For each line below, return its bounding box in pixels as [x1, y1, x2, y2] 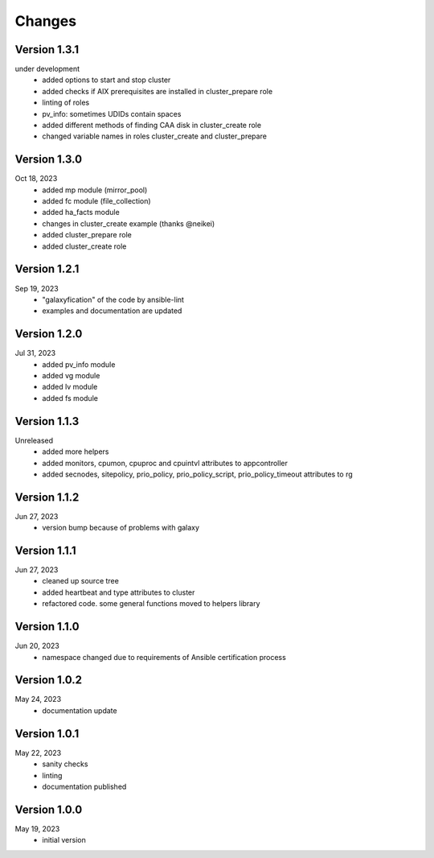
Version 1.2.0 [14, 327, 83, 341]
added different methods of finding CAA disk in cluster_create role [42, 121, 261, 130]
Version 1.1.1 [14, 544, 76, 557]
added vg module [42, 371, 100, 381]
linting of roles [42, 97, 90, 108]
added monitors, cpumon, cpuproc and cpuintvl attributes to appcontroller [42, 458, 289, 468]
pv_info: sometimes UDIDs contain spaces [42, 109, 182, 118]
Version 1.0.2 [14, 673, 83, 687]
